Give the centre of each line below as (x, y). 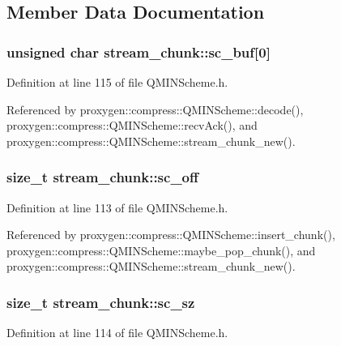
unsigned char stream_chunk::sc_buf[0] (139, 51)
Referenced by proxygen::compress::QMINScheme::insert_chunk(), (171, 235)
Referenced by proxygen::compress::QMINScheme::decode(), (155, 109)
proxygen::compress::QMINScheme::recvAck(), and (132, 125)
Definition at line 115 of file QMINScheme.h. (117, 82)
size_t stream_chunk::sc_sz (101, 302)
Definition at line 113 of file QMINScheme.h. (117, 207)
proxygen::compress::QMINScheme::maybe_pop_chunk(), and (161, 250)
